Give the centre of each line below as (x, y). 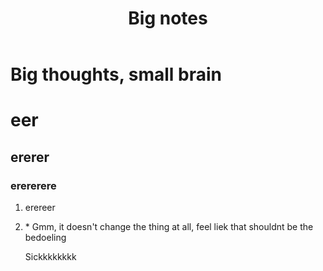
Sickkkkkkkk (50, 257)
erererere (33, 185)
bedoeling (45, 238)
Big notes (168, 18)
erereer (40, 208)
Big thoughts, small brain (116, 74)
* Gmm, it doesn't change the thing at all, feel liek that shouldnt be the (169, 227)
